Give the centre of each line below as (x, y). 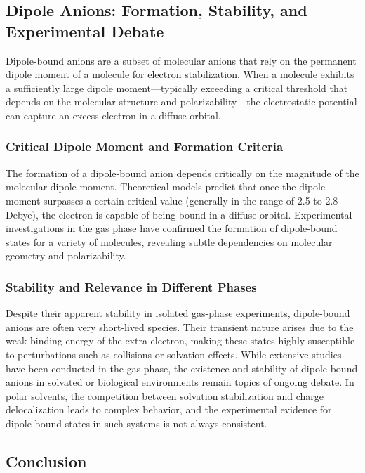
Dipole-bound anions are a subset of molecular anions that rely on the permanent (181, 60)
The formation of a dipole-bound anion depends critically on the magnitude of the (182, 173)
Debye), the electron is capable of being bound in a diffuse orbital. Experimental (179, 214)
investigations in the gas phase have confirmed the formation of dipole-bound (172, 228)
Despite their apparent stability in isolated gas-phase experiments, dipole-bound (178, 313)
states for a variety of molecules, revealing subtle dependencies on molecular (169, 241)
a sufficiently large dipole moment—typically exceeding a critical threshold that (177, 88)
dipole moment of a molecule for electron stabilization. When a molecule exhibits (180, 74)
